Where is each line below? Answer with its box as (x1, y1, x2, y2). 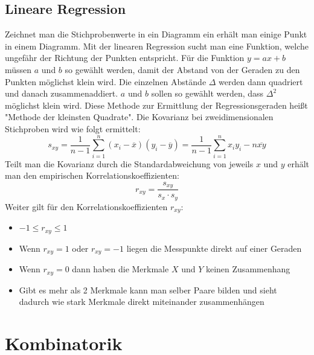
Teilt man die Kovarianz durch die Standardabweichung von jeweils (5, 157, 254, 170)
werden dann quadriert (219, 75, 303, 88)
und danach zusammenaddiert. (5, 87, 118, 100)
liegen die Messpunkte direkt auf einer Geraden (126, 241, 302, 254)
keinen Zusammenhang (205, 263, 290, 275)
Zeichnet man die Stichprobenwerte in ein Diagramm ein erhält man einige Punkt (5, 28, 307, 40)
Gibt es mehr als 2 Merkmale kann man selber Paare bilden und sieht (19, 283, 277, 296)
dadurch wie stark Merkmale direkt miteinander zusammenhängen (19, 295, 264, 308)
